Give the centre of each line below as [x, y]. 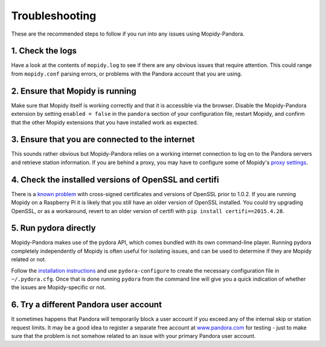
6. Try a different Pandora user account [87, 305]
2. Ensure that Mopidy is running [74, 91]
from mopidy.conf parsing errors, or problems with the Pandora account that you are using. [127, 74]
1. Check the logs [44, 51]
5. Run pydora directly [53, 228]
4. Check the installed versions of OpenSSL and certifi [115, 180]
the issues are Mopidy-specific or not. [59, 287]
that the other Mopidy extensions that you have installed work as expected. [105, 122]
